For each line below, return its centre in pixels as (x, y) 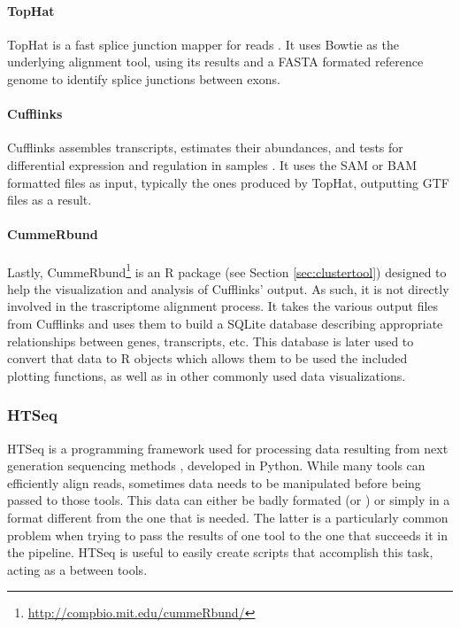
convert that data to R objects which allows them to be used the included (207, 358)
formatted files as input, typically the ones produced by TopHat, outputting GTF (228, 182)
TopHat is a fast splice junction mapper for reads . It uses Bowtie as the (203, 44)
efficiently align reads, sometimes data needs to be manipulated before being (214, 482)
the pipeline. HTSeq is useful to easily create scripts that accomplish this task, (220, 552)
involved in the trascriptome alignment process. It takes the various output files (223, 306)
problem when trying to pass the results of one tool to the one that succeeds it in (227, 535)
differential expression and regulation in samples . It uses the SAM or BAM (212, 164)
